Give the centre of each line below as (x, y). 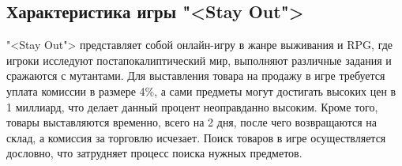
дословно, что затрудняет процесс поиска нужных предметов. (154, 153)
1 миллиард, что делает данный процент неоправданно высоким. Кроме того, (192, 106)
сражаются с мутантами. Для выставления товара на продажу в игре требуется (196, 75)
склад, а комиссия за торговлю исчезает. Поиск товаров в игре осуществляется (196, 137)
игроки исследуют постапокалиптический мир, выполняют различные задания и (199, 60)
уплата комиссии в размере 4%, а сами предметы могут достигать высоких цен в (201, 91)
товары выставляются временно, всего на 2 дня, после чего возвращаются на (192, 122)
